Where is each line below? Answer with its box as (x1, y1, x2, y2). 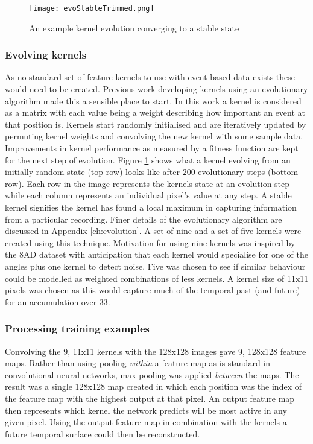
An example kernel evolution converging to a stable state (29, 21, 239, 34)
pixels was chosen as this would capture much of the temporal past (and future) (5, 284, 300, 296)
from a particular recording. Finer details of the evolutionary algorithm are (5, 212, 282, 225)
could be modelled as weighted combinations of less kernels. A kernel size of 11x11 (5, 271, 309, 284)
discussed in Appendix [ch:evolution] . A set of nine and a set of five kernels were (5, 224, 302, 237)
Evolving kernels (5, 47, 87, 62)
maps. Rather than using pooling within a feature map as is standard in (5, 357, 271, 369)
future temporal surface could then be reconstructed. (5, 427, 200, 440)
